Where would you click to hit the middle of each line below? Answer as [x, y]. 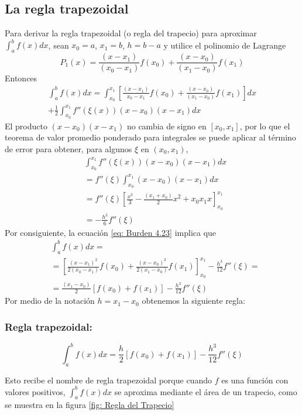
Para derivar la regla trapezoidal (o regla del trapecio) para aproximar [131, 33]
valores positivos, [35, 391]
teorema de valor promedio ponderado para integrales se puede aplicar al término [150, 137]
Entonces [21, 78]
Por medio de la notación [50, 301]
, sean [59, 45]
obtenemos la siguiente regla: [193, 301]
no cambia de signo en [167, 126]
